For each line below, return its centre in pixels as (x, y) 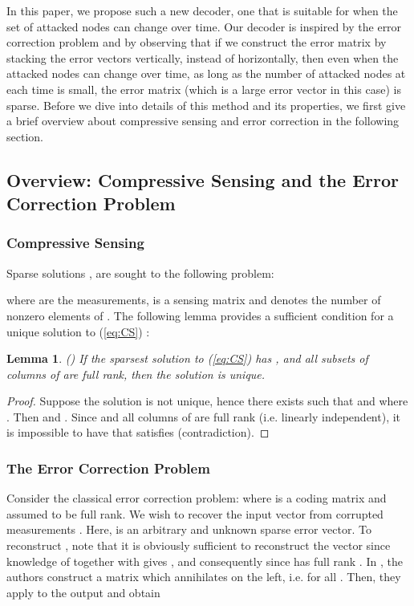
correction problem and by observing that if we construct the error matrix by (197, 42)
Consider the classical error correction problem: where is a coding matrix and (197, 498)
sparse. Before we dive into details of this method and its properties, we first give (206, 105)
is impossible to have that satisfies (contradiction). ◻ (138, 432)
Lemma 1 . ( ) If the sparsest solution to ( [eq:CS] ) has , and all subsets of (187, 358)
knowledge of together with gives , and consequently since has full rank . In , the (205, 561)
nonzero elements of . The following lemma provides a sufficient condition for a (200, 315)
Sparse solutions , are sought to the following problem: (140, 272)
